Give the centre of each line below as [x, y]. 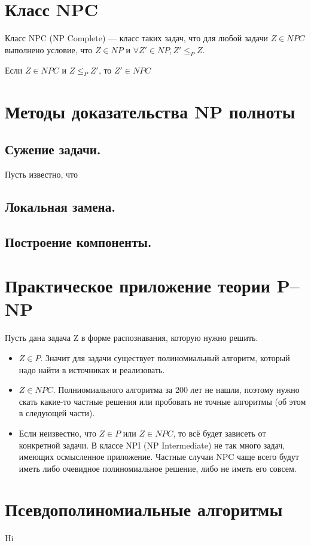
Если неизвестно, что [57, 433]
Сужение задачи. [53, 149]
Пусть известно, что [41, 174]
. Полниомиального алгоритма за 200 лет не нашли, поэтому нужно [176, 390]
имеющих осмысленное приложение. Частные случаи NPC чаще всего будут [159, 457]
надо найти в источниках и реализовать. [92, 369]
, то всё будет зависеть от [219, 433]
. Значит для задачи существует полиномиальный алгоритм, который [165, 357]
